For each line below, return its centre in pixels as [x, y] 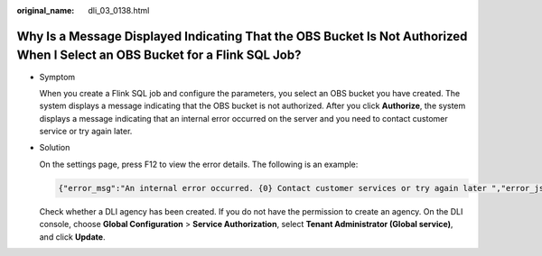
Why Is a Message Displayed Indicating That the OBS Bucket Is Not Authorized [242, 36]
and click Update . [72, 237]
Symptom [57, 77]
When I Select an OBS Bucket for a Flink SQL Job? [159, 55]
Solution [55, 148]
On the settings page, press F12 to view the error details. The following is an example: [199, 164]
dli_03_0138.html [119, 10]
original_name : [46, 10]
